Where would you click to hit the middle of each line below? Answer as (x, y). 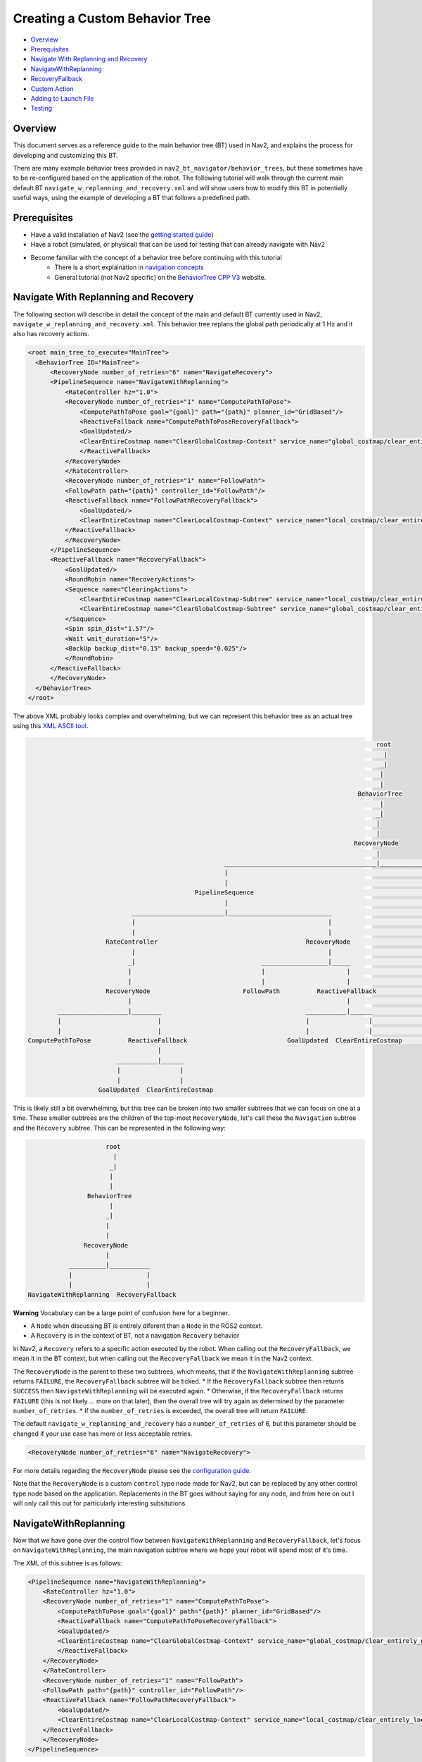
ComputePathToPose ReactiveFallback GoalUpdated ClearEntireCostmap (215, 1041)
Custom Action (52, 89)
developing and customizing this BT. (66, 155)
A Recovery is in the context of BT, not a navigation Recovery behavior (135, 1336)
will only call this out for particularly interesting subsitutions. (100, 1503)
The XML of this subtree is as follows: (68, 1563)
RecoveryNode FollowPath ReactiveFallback (241, 991)
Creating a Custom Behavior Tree (112, 18)
